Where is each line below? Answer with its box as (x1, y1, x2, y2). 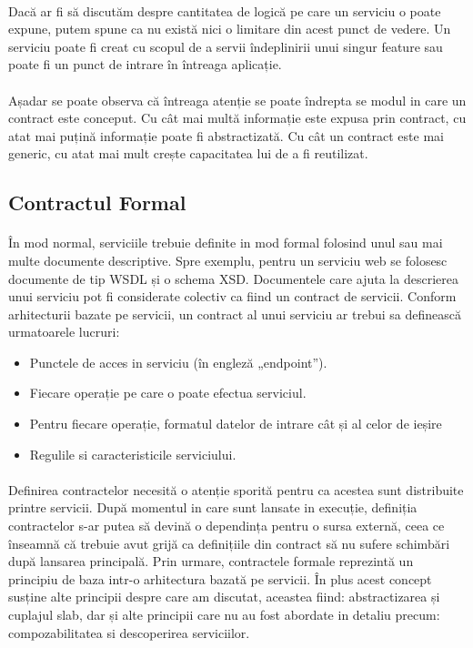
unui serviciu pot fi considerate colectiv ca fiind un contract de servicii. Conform (8, 287, 457, 306)
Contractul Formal (8, 188, 186, 217)
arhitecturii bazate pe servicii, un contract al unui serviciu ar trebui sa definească (8, 304, 461, 323)
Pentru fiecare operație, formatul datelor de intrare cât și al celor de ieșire (29, 414, 442, 433)
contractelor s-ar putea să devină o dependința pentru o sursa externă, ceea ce (8, 516, 445, 535)
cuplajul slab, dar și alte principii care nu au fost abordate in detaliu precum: (8, 605, 440, 623)
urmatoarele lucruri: (8, 322, 120, 341)
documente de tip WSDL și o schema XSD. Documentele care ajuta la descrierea (8, 268, 458, 288)
